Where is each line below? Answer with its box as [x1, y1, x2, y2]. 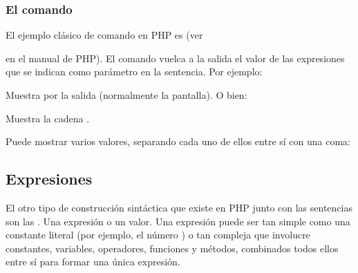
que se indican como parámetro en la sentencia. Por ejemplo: [6, 64, 263, 79]
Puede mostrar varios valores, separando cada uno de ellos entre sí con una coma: [6, 134, 351, 149]
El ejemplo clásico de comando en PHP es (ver [6, 28, 203, 42]
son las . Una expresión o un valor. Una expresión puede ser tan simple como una [6, 214, 350, 228]
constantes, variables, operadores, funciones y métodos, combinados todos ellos [6, 241, 339, 255]
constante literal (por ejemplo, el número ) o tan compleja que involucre [6, 227, 310, 242]
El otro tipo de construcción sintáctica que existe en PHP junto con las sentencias [6, 200, 352, 214]
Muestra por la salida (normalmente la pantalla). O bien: [6, 88, 247, 102]
